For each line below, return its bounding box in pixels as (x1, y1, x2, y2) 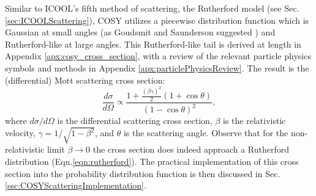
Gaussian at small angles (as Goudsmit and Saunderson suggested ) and (5, 26, 276, 38)
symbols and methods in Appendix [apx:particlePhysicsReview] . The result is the (5, 61, 309, 74)
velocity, (5, 126, 36, 139)
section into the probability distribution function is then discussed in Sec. (5, 167, 280, 180)
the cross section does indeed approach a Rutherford (92, 143, 290, 156)
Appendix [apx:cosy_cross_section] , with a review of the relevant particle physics (5, 49, 311, 62)
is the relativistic (223, 114, 286, 127)
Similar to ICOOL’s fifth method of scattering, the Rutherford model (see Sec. (5, 2, 299, 14)
